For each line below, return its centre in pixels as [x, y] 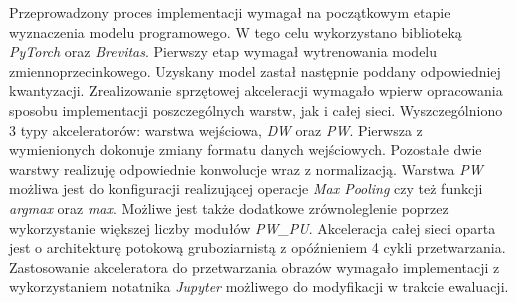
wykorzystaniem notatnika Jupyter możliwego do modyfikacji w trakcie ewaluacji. [259, 286]
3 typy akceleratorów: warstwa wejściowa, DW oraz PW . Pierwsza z [216, 129]
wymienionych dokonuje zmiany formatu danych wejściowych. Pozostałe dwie [245, 149]
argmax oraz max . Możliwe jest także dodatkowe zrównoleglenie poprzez [229, 207]
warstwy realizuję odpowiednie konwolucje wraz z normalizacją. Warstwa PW [246, 168]
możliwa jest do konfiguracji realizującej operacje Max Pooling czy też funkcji [246, 188]
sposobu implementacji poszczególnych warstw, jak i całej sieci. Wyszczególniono [256, 109]
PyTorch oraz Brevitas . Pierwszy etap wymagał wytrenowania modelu [223, 51]
